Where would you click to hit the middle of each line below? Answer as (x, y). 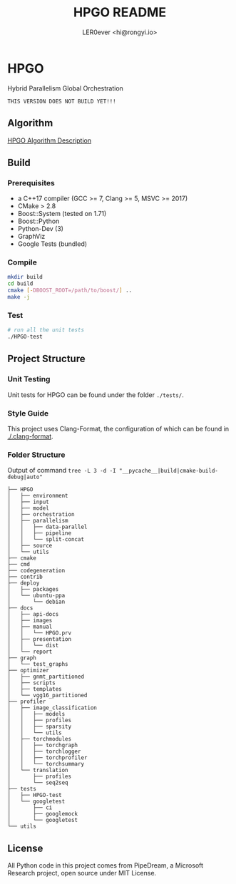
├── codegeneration (36, 571)
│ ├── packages (33, 590)
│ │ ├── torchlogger (44, 752)
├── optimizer (29, 671)
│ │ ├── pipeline (40, 533)
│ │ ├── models (36, 714)
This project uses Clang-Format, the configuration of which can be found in (118, 429)
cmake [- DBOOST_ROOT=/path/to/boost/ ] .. (70, 291)
